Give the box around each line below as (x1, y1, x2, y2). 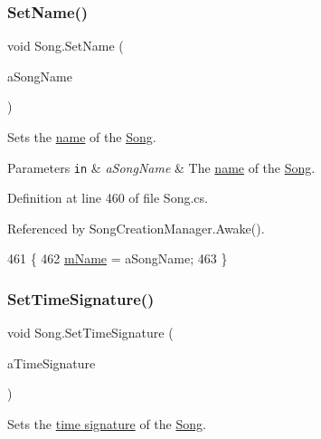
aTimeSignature (7, 353, 96, 372)
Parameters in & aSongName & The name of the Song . (7, 157, 316, 177)
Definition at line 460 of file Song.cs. (7, 188, 208, 207)
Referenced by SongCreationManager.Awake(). (7, 218, 265, 237)
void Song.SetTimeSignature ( (7, 323, 174, 342)
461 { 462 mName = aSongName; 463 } (7, 249, 228, 268)
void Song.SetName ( (7, 36, 124, 55)
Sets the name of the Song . (7, 128, 156, 146)
